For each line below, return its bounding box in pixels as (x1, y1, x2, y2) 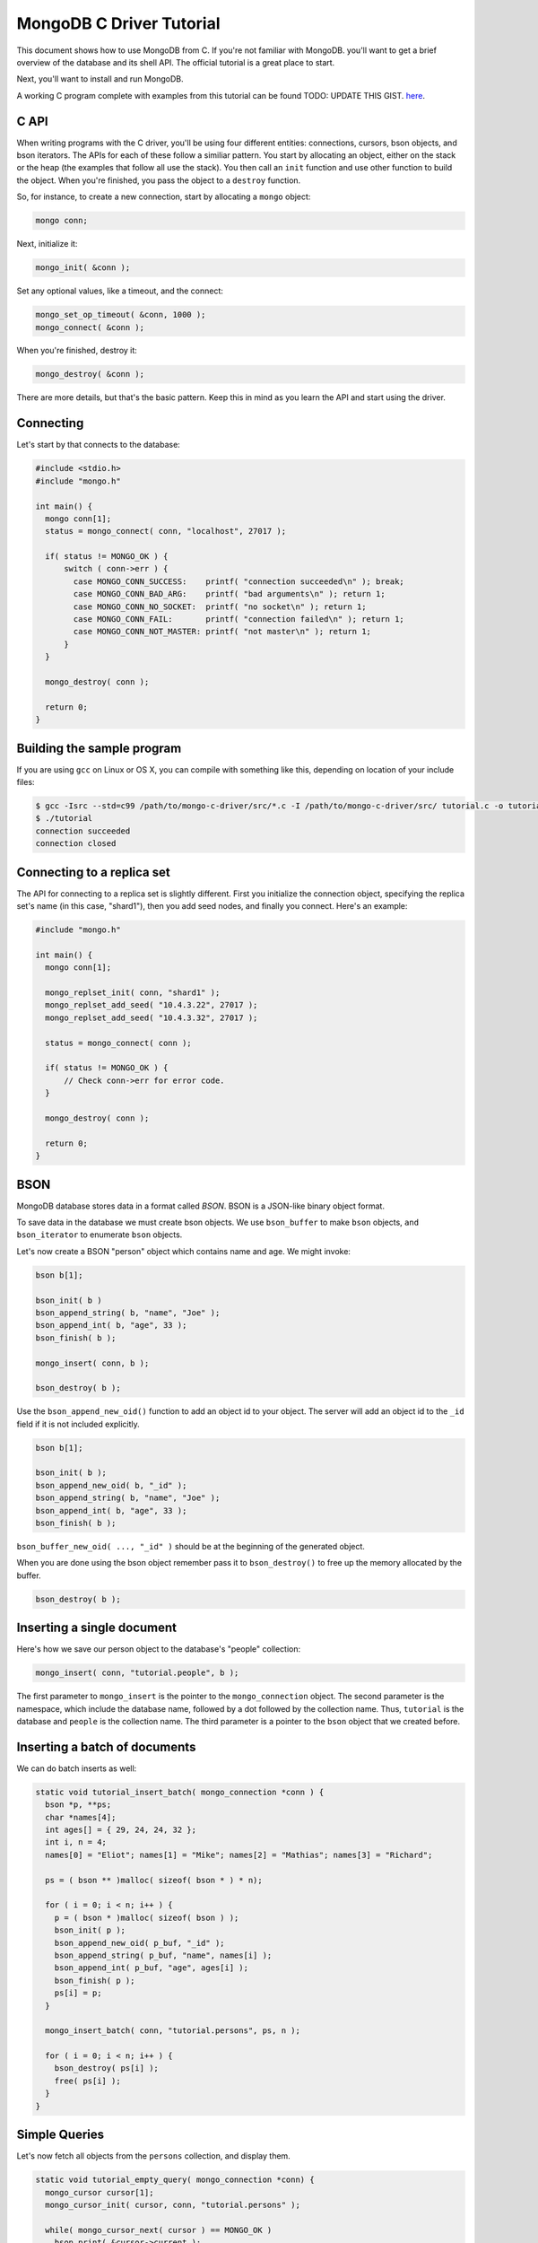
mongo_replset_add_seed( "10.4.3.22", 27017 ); (45, 1000, 258, 1010)
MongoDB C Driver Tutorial (16, 13, 221, 33)
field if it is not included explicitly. (16, 1418, 141, 1429)
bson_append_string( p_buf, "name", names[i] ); (54, 1950, 273, 1960)
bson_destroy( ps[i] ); (54, 2064, 159, 2073)
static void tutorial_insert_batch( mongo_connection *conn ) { (35, 1786, 325, 1797)
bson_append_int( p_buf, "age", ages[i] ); (54, 1963, 248, 1973)
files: (16, 777, 35, 788)
